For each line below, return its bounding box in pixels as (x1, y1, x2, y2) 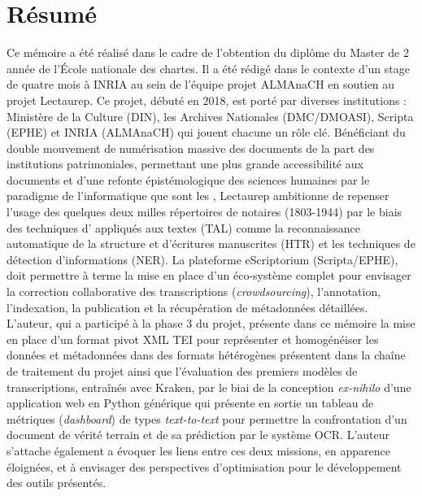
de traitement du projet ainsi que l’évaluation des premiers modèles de (7, 363, 358, 379)
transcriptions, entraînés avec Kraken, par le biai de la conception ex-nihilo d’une (7, 378, 411, 395)
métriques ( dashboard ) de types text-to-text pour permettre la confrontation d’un (7, 410, 407, 427)
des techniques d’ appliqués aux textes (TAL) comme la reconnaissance (7, 219, 361, 236)
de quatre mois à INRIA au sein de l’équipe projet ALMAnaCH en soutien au (7, 76, 395, 93)
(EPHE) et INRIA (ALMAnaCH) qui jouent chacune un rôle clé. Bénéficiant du (7, 124, 406, 141)
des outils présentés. (7, 474, 107, 491)
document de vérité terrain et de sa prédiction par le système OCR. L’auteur (7, 426, 389, 443)
